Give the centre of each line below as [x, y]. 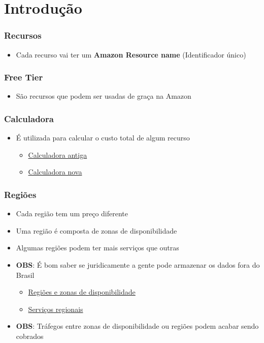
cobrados [30, 336]
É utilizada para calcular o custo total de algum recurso [103, 138]
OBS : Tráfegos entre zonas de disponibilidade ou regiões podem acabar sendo [137, 326]
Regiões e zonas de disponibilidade [82, 292]
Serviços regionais [56, 309]
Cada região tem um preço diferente [72, 213]
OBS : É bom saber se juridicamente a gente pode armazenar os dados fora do [138, 265]
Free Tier [24, 77]
